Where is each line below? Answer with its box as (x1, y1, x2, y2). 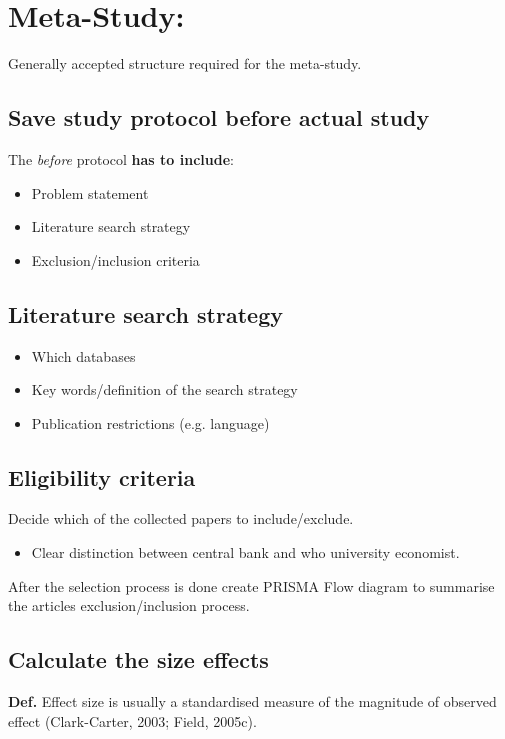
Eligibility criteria (8, 461, 196, 492)
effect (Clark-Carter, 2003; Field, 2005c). (8, 710, 257, 731)
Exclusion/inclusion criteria (31, 249, 200, 270)
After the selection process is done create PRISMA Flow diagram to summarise (8, 575, 495, 596)
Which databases (31, 345, 136, 366)
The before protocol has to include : (8, 148, 234, 169)
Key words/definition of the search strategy (31, 379, 298, 400)
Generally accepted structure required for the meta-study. (8, 53, 362, 74)
